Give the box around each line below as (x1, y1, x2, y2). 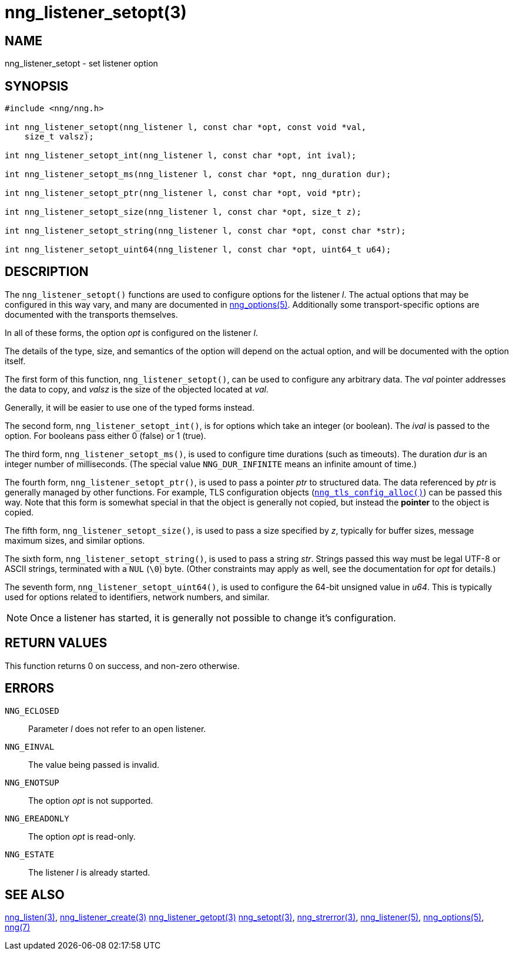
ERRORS (5, 681, 55, 696)
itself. (5, 355, 26, 366)
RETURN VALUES (5, 635, 108, 651)
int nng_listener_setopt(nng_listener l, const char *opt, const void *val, (5, 122, 367, 132)
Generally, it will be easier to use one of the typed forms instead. (5, 402, 254, 412)
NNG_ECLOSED (5, 706, 59, 716)
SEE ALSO (5, 887, 65, 902)
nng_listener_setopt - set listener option (5, 58, 158, 69)
